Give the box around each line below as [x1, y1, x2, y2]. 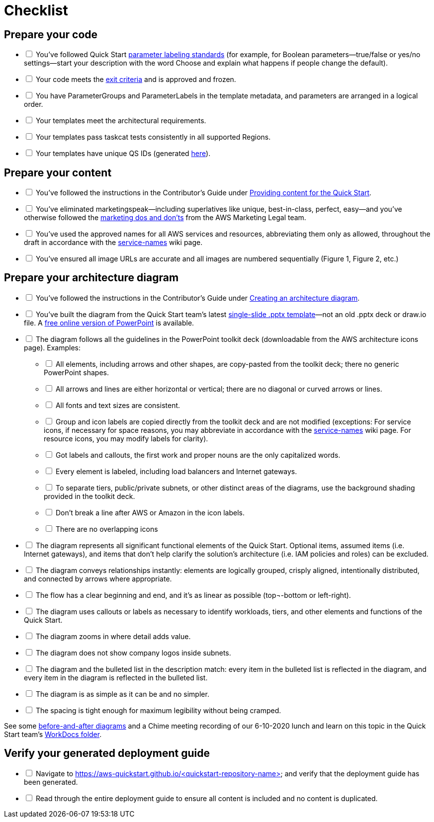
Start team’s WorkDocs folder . [4, 730, 102, 739]
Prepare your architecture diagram [4, 271, 179, 284]
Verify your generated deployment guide [4, 747, 210, 760]
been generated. [24, 777, 78, 786]
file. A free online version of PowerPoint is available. [24, 318, 194, 327]
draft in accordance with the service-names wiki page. [24, 238, 203, 247]
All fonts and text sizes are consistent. [55, 401, 180, 410]
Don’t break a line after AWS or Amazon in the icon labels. [55, 508, 245, 517]
